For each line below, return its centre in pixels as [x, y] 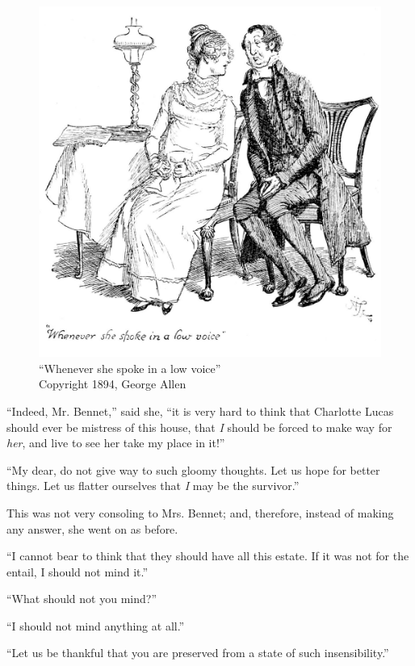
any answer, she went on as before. [92, 528]
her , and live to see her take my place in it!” [116, 443]
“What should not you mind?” [82, 599]
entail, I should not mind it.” [78, 571]
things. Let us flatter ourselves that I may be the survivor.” [153, 486]
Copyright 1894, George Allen [113, 384]
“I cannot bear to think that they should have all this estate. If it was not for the [208, 556]
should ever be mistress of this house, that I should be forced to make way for [199, 427]
